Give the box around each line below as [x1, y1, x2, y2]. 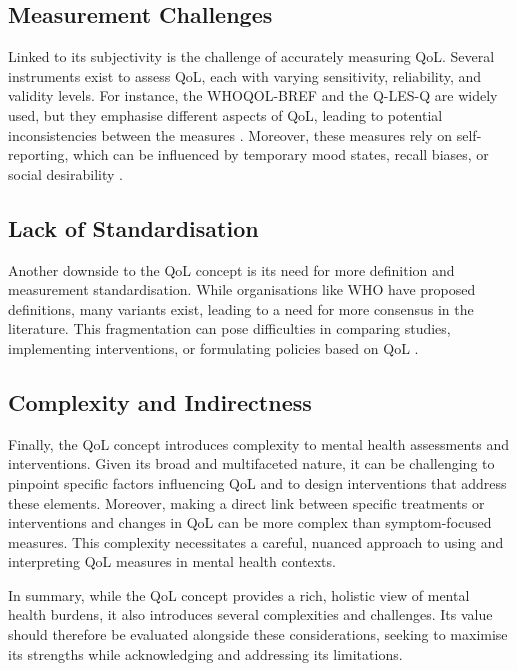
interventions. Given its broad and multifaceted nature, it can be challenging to [8, 453, 495, 474]
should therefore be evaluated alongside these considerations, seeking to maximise [8, 624, 508, 645]
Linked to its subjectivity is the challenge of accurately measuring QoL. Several [8, 46, 495, 67]
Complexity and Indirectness [8, 386, 312, 417]
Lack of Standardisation [8, 212, 259, 243]
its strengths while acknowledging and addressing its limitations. [8, 643, 403, 664]
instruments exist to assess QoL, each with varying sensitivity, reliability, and [8, 65, 482, 86]
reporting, [8, 144, 69, 165]
